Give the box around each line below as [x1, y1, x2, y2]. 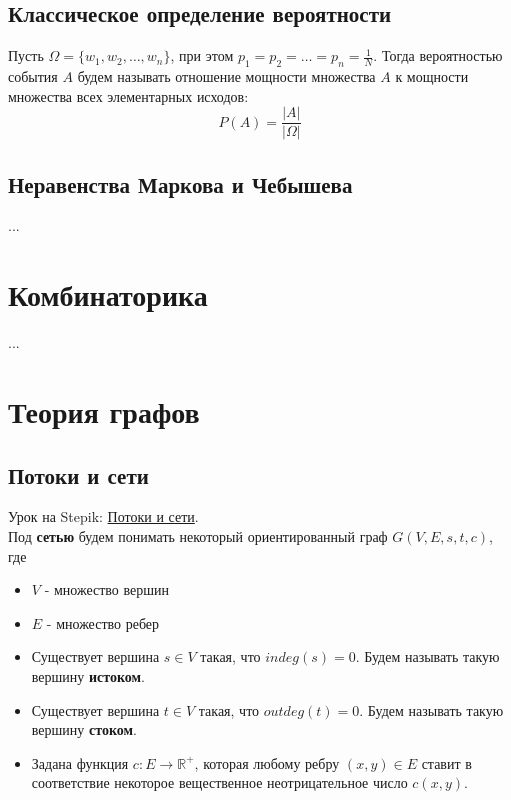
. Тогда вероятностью [373, 45, 503, 66]
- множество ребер [46, 612, 160, 633]
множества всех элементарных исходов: [8, 85, 249, 106]
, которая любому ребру [194, 752, 340, 773]
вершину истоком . [31, 665, 145, 686]
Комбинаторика [8, 274, 208, 315]
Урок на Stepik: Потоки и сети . [8, 506, 199, 527]
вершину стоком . [31, 719, 137, 740]
